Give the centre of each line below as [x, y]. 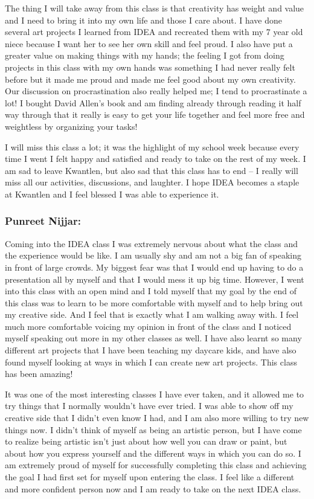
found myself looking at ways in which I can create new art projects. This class [151, 362]
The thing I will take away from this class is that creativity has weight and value [155, 8]
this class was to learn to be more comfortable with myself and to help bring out [154, 302]
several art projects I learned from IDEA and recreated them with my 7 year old [154, 32]
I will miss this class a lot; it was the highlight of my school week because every [152, 146]
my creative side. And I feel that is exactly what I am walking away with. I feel [152, 314]
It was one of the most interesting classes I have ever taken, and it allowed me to [155, 394]
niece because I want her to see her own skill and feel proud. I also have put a [149, 43]
